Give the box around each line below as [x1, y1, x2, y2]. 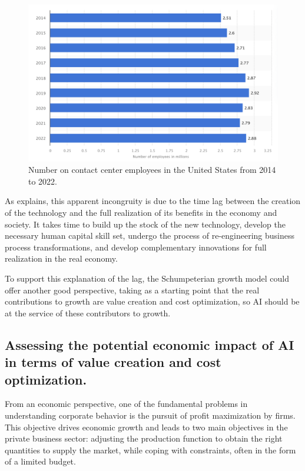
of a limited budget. [5, 455, 76, 467]
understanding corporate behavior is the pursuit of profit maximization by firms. [5, 409, 296, 421]
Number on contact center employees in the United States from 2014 [28, 163, 276, 176]
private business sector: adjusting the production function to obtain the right [5, 432, 283, 445]
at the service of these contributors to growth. [5, 306, 171, 319]
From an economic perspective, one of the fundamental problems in [5, 397, 248, 410]
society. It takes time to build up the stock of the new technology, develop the [5, 218, 286, 230]
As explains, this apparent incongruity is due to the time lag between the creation [5, 195, 301, 207]
